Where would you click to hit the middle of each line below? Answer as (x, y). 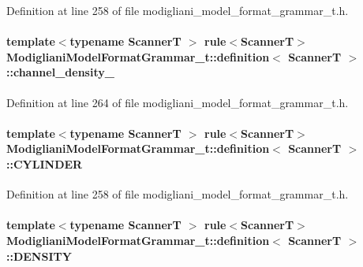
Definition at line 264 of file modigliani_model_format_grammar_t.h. (178, 102)
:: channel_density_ (60, 72)
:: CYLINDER (45, 163)
